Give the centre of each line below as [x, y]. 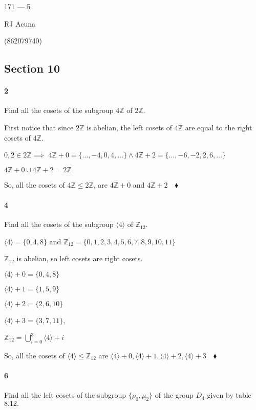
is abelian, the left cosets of [130, 127]
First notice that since [39, 127]
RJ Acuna [20, 23]
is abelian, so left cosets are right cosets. [80, 258]
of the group [174, 395]
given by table [229, 395]
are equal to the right [219, 127]
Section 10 [32, 68]
